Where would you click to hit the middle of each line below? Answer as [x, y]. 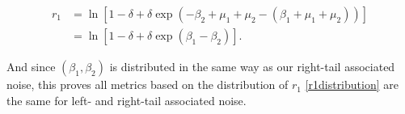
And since [31, 67]
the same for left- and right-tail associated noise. [127, 100]
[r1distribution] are [352, 84]
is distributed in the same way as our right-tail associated [252, 67]
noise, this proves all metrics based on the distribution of [148, 84]
